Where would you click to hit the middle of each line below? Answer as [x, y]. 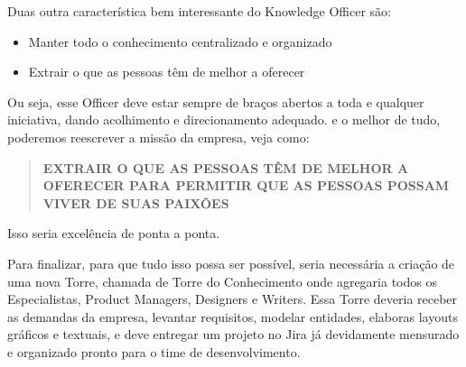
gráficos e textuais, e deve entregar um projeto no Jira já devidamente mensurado [233, 334]
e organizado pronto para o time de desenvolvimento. [154, 351]
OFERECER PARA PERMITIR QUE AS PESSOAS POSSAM [246, 185]
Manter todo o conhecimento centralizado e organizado [180, 41]
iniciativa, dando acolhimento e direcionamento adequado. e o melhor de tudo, [224, 119]
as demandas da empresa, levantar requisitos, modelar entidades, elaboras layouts [233, 316]
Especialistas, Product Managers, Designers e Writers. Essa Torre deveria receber [233, 299]
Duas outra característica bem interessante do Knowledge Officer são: [199, 11]
